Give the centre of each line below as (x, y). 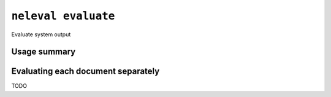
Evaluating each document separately (86, 72)
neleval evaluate (63, 16)
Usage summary (44, 52)
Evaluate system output (41, 34)
